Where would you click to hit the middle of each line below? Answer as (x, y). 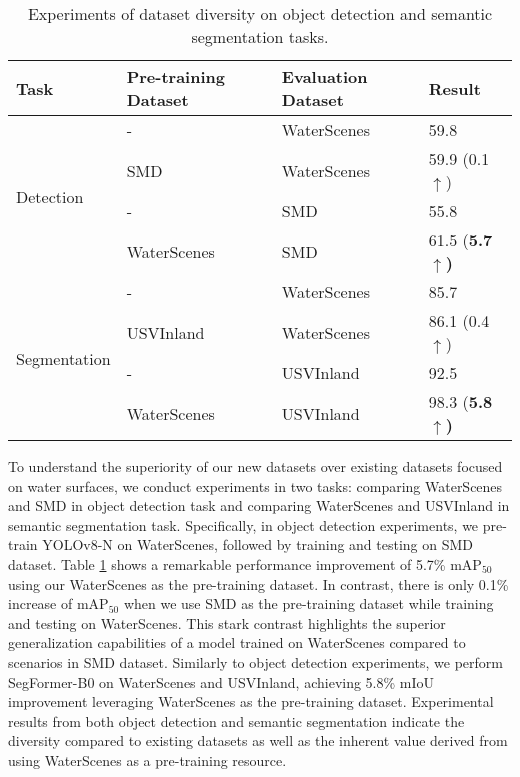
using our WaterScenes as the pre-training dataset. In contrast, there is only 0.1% (258, 583)
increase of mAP (58, 603)
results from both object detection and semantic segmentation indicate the (236, 720)
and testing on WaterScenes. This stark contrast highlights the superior (227, 622)
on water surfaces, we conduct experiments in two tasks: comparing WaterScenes (255, 485)
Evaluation (324, 76)
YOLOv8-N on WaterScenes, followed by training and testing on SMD (258, 544)
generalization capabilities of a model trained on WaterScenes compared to (237, 642)
